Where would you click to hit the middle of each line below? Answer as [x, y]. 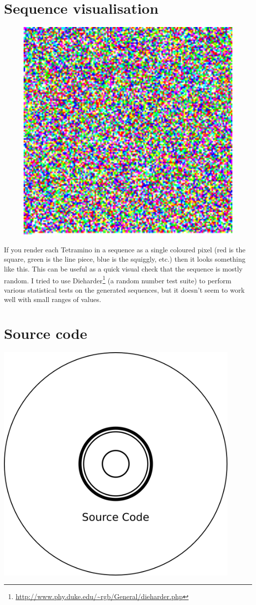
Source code [46, 333]
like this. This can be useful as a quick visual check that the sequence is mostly [123, 268]
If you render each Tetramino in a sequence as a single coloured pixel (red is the [125, 249]
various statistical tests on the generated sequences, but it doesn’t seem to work [124, 289]
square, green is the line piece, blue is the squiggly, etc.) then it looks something [125, 259]
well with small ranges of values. [53, 299]
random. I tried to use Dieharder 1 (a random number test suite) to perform [118, 279]
